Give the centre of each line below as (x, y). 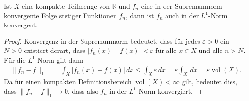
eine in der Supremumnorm (182, 6)
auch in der (182, 15)
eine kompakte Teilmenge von (66, 6)
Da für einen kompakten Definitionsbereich (68, 82)
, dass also (83, 91)
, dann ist (140, 15)
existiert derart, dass (55, 50)
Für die (15, 59)
